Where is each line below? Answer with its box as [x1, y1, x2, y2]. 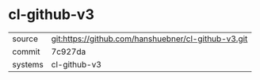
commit [12, 46, 40, 57]
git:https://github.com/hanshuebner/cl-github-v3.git [51, 33, 248, 44]
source [12, 33, 38, 44]
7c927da [51, 46, 86, 57]
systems [12, 59, 44, 70]
